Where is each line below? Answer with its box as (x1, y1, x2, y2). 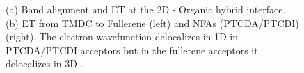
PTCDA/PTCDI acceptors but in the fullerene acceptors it (6, 42, 258, 57)
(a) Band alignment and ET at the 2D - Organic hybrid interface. (6, 2, 286, 16)
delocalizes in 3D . (6, 56, 83, 71)
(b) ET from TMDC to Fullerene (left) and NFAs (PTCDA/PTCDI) (6, 15, 299, 30)
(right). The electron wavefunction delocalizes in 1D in (6, 29, 239, 44)
